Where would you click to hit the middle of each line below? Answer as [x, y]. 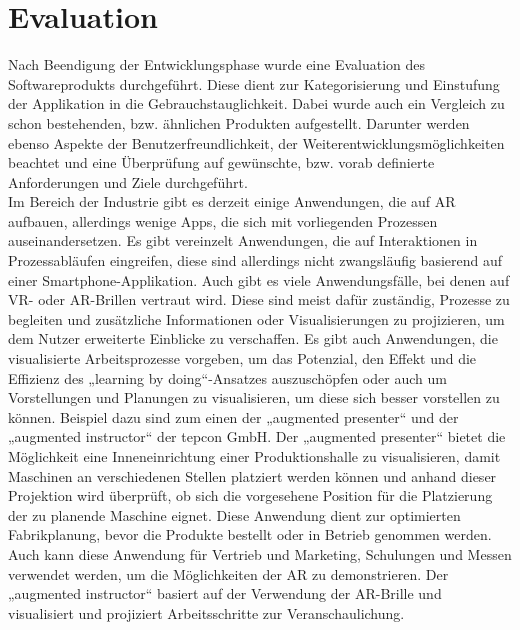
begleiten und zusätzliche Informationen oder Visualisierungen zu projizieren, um [256, 318]
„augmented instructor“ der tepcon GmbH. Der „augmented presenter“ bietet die [257, 436]
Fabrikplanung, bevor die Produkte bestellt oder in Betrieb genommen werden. [250, 534]
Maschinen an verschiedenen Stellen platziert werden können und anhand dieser [252, 475]
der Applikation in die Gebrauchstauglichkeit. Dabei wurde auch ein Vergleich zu [256, 103]
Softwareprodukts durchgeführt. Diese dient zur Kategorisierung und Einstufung [254, 83]
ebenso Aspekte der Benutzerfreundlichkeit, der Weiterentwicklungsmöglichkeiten [256, 142]
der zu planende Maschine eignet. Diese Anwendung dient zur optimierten [234, 514]
